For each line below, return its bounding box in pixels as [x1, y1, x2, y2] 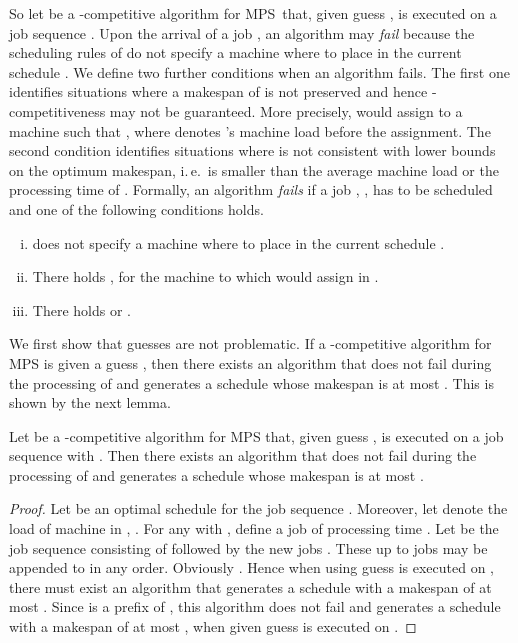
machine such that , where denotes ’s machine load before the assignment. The [9, 120, 491, 141]
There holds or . [32, 299, 131, 320]
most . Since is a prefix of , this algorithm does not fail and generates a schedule [9, 596, 501, 617]
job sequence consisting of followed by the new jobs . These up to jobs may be [9, 537, 488, 558]
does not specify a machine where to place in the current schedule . [32, 232, 445, 253]
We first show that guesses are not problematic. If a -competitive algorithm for [9, 333, 492, 354]
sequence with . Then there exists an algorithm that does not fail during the [9, 445, 477, 466]
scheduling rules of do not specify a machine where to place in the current [9, 42, 462, 63]
